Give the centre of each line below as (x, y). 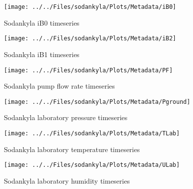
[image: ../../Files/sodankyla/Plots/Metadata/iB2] (90, 39)
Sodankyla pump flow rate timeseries (59, 86)
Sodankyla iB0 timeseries (42, 22)
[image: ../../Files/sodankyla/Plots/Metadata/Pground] (97, 102)
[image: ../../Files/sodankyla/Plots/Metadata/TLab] (92, 133)
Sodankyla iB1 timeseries (42, 54)
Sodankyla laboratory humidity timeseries (67, 180)
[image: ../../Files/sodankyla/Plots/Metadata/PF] (88, 70)
